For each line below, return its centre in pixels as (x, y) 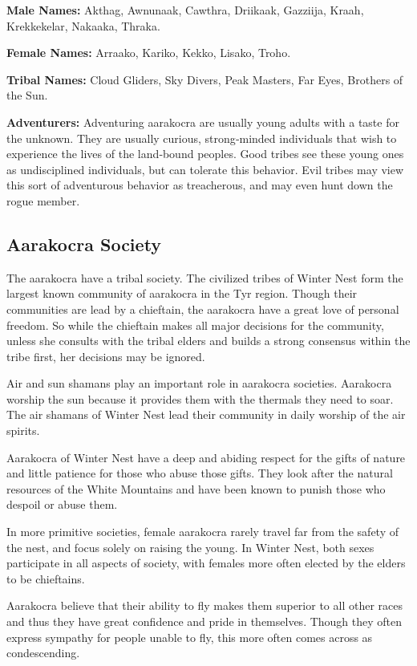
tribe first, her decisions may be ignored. (106, 356)
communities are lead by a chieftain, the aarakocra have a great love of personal (203, 309)
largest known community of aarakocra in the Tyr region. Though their (182, 293)
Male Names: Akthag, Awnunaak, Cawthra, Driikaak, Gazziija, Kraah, (185, 10)
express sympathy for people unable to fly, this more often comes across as (190, 637)
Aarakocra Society (84, 244)
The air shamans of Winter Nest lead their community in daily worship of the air (206, 414)
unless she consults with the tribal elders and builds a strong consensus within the (208, 341)
